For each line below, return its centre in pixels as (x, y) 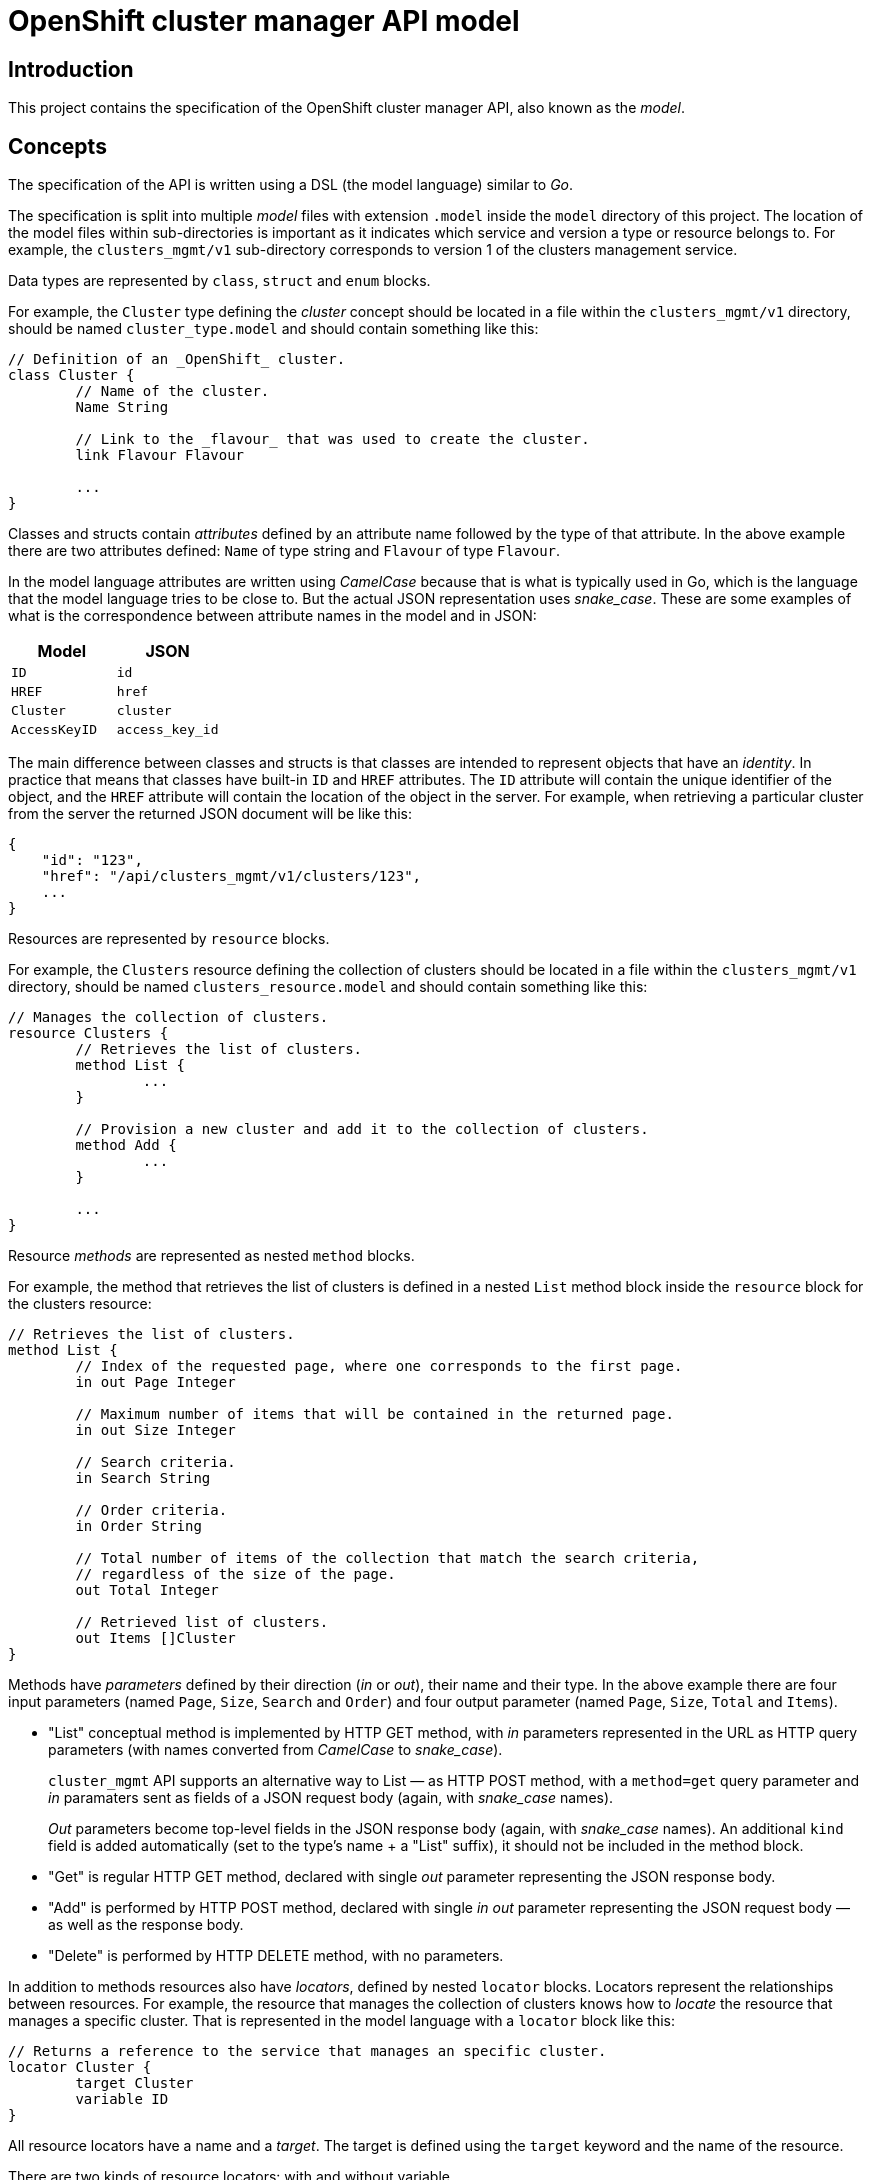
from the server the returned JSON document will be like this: (210, 814)
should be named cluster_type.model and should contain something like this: (273, 329)
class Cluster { (71, 375)
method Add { (126, 1145)
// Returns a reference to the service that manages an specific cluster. (307, 2051)
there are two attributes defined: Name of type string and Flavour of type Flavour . (284, 551)
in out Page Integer (155, 1382)
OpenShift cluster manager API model (264, 21)
